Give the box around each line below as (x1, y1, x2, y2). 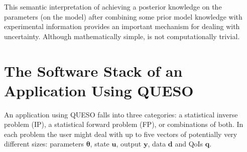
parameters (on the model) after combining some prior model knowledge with (4, 11, 242, 22)
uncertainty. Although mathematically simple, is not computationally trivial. (4, 31, 240, 41)
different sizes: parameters (4, 138, 84, 149)
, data (148, 138, 166, 149)
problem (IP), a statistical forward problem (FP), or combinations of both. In (4, 119, 243, 129)
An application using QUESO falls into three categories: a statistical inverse (4, 109, 238, 119)
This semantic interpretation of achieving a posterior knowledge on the (4, 2, 222, 12)
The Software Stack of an (4, 60, 183, 81)
